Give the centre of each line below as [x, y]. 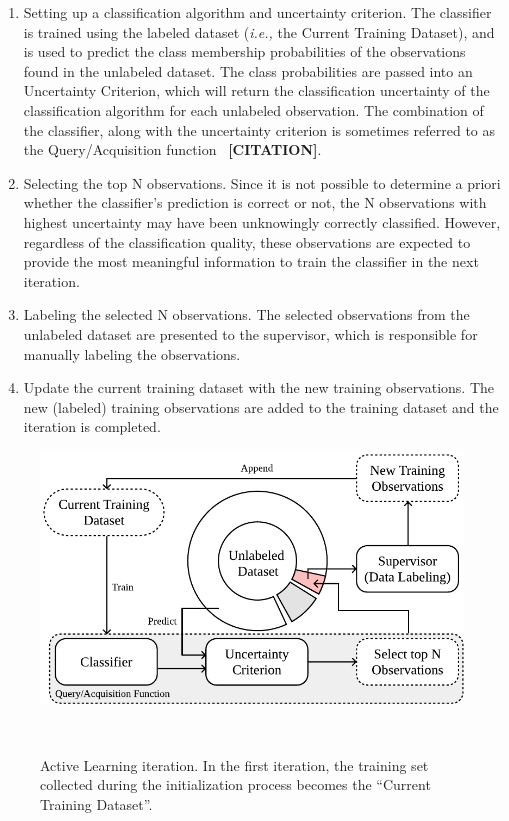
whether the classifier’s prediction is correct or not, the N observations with [255, 202]
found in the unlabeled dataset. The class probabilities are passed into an [248, 70]
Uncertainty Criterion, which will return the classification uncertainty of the [256, 90]
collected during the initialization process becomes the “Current [235, 784]
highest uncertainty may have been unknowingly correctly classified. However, [262, 221]
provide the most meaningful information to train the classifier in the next [251, 261]
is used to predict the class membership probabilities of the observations [244, 51]
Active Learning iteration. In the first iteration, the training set [234, 764]
